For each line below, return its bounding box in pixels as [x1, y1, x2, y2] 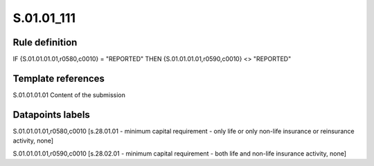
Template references [12, 72, 105, 84]
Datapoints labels [12, 109, 90, 121]
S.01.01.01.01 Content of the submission [12, 90, 126, 99]
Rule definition [12, 37, 78, 48]
